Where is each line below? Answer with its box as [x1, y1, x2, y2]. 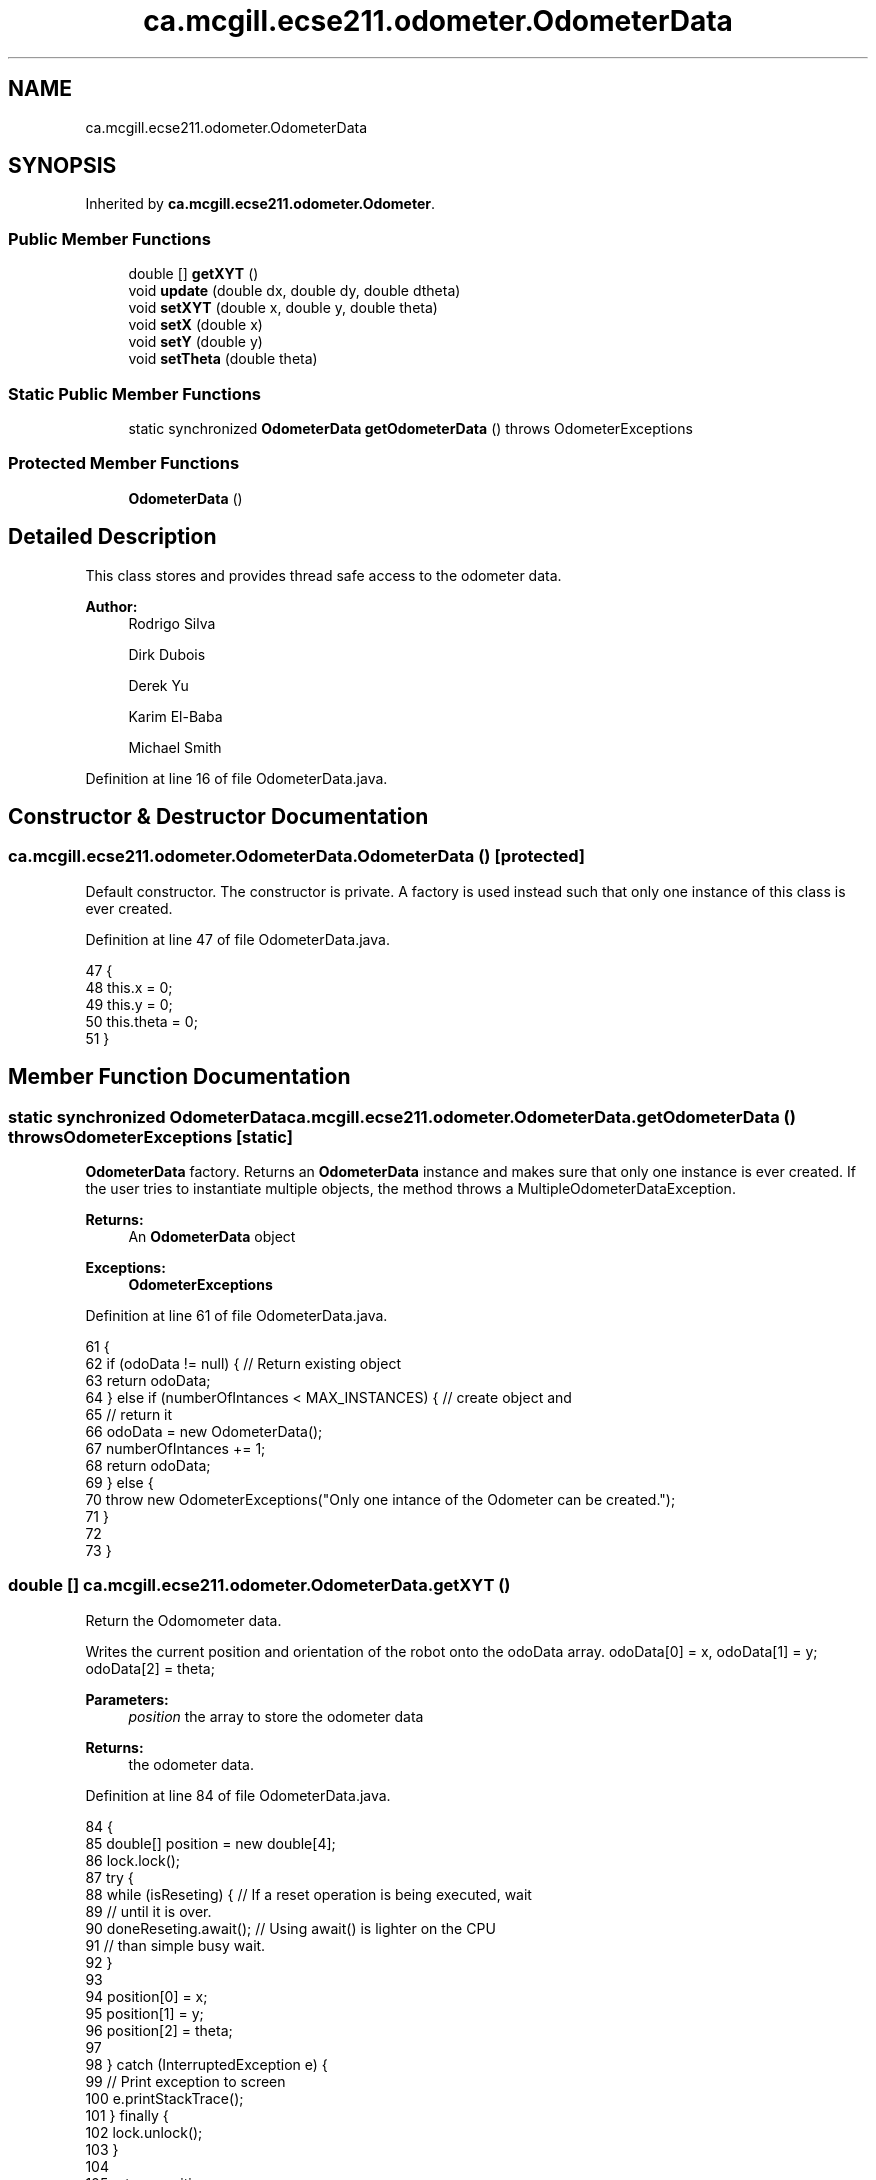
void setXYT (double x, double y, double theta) [128, 299, 438, 317]
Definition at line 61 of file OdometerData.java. [85, 1306, 388, 1324]
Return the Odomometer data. [85, 1611, 282, 1629]
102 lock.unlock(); [85, 2123, 203, 2141]
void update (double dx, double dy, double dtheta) [128, 282, 461, 300]
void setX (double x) [128, 316, 263, 334]
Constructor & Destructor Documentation [8, 803, 429, 829]
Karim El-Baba [128, 707, 223, 725]
